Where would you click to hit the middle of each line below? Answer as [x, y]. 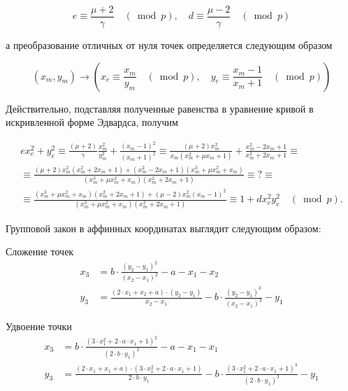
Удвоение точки [39, 326]
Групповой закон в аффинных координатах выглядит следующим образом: [164, 228]
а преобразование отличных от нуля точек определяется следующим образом [169, 45]
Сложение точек [40, 251]
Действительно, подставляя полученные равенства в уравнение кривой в [160, 108]
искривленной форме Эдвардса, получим [92, 122]
